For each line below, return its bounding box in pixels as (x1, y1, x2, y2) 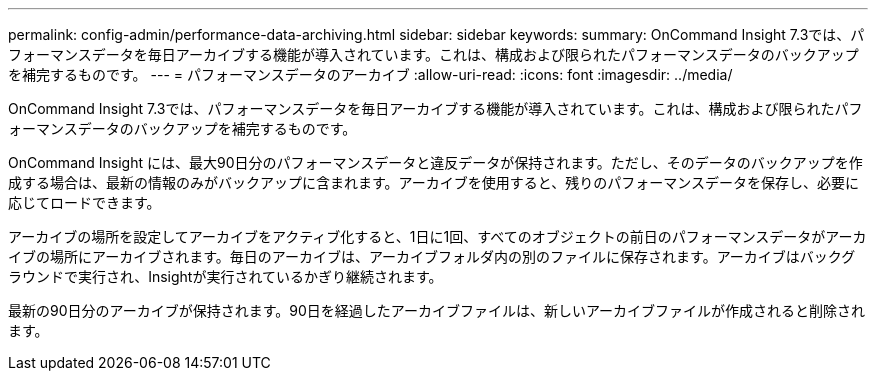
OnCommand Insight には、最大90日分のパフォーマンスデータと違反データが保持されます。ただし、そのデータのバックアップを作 (8, 154, 863, 171)
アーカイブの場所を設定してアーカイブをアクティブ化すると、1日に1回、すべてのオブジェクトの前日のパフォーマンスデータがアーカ (8, 228, 867, 245)
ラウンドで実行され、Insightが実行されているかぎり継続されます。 (8, 268, 443, 285)
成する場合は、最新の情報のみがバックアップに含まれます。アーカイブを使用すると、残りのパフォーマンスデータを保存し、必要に (8, 174, 859, 191)
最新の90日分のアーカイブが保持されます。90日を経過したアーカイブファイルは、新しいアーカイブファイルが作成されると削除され (8, 302, 866, 319)
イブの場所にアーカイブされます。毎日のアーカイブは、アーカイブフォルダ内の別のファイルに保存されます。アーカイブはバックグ (8, 248, 856, 265)
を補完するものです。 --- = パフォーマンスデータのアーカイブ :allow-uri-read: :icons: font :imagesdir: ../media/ (8, 66, 733, 83)
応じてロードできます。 (8, 194, 161, 211)
